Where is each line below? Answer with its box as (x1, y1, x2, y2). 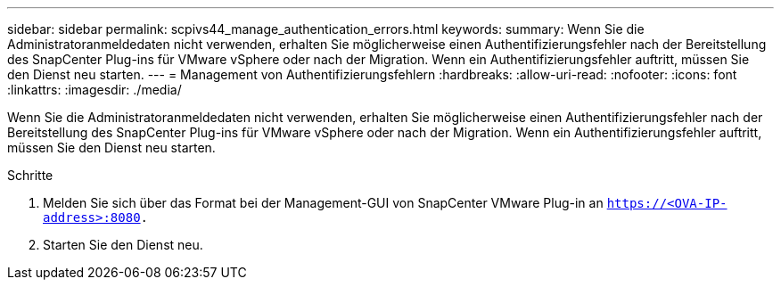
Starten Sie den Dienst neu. (43, 237, 203, 252)
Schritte (7, 168, 53, 183)
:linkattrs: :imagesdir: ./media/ (7, 82, 182, 97)
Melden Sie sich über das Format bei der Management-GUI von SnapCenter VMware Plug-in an (43, 195, 604, 210)
